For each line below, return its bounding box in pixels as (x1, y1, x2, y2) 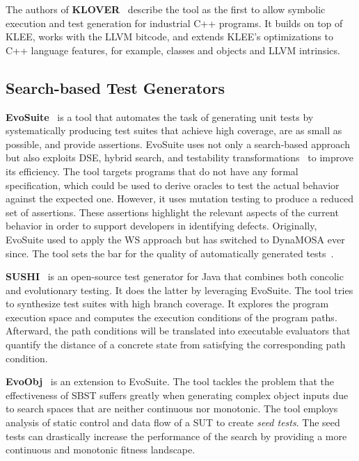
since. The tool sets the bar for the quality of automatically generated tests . (6, 245, 334, 260)
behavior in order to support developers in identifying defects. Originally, (6, 218, 317, 233)
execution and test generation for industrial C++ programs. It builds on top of (6, 15, 343, 30)
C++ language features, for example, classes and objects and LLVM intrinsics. (6, 42, 340, 57)
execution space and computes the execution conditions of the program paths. (6, 309, 337, 324)
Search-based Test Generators (6, 76, 225, 98)
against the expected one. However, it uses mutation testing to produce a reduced (6, 191, 354, 206)
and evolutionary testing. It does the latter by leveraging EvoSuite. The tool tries (6, 282, 353, 297)
